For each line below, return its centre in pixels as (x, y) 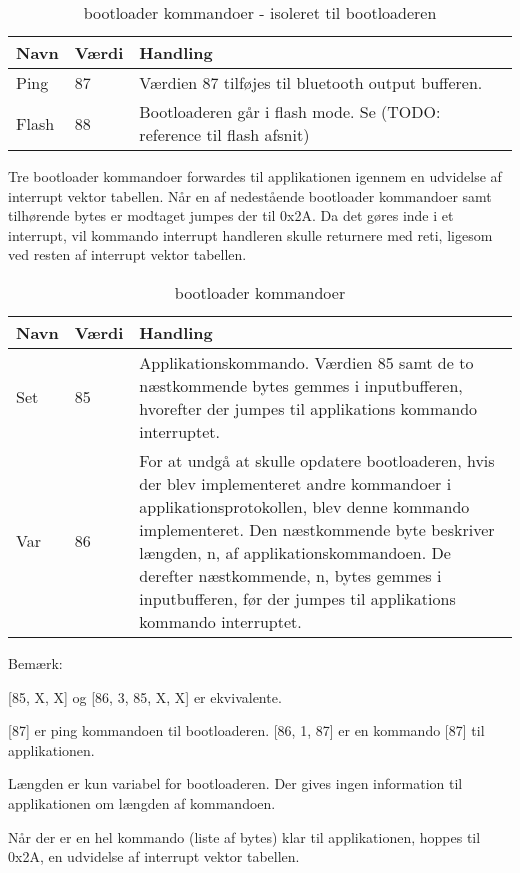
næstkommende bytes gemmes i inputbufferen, (301, 385)
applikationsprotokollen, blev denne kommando (304, 506)
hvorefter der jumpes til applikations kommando (308, 408)
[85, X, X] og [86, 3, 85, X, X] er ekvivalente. (145, 696)
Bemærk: (35, 662)
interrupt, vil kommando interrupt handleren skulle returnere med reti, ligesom (250, 234)
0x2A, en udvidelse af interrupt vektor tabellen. (154, 856)
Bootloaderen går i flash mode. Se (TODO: (290, 111)
